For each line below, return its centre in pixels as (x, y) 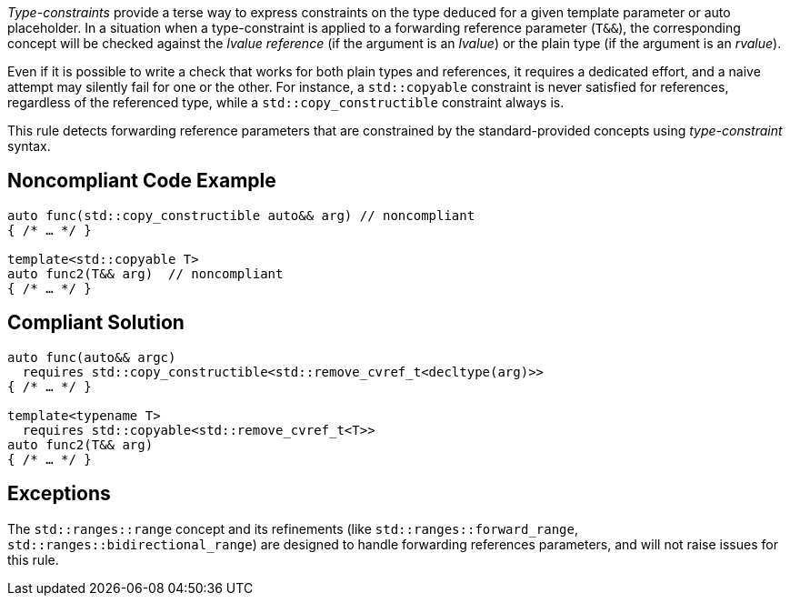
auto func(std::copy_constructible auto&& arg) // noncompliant (241, 215)
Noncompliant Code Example (142, 181)
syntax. (29, 146)
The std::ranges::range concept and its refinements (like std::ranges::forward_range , (293, 528)
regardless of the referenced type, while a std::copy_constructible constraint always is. (286, 102)
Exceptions (59, 494)
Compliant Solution (96, 323)
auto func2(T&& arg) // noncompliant (145, 273)
